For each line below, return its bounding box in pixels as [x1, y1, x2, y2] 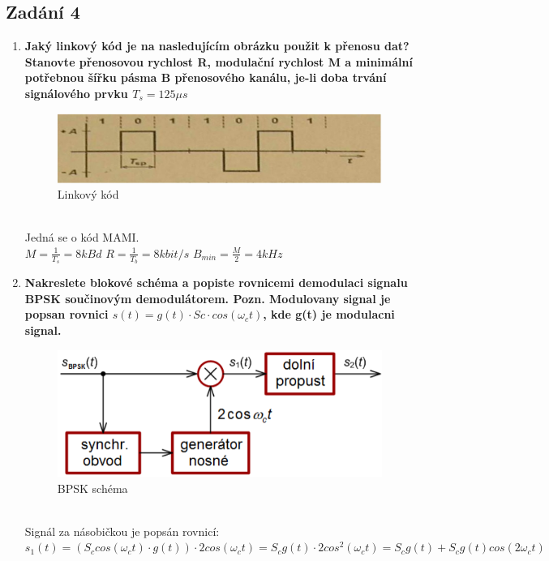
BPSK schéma [57, 479, 128, 496]
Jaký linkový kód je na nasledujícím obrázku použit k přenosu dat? [24, 37, 410, 54]
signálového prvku [24, 84, 128, 101]
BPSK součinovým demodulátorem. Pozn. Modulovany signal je [24, 289, 391, 306]
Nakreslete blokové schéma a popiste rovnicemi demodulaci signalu [24, 274, 408, 291]
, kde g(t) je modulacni [263, 306, 395, 323]
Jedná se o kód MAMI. [24, 229, 139, 246]
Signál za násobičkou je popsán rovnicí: [24, 522, 220, 539]
